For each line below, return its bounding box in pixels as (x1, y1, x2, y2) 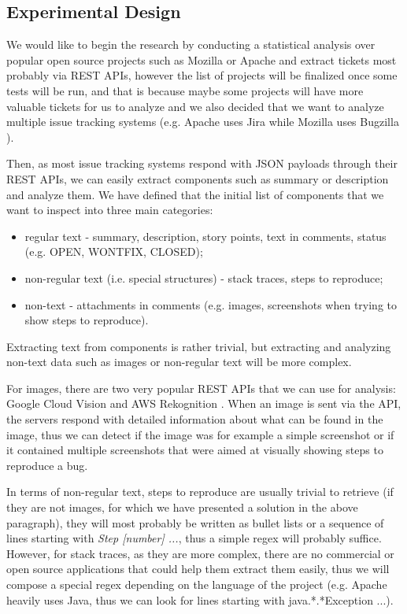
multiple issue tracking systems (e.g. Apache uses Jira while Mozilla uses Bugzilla (6, 113, 399, 130)
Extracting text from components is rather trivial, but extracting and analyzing (6, 338, 391, 354)
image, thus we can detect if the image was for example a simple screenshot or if (6, 426, 394, 442)
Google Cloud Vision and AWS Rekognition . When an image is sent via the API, (6, 395, 401, 412)
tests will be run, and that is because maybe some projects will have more (6, 82, 364, 98)
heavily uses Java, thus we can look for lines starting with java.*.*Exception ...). (6, 591, 394, 608)
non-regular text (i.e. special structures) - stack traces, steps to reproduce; (24, 269, 383, 286)
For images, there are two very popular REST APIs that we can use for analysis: (6, 379, 396, 396)
